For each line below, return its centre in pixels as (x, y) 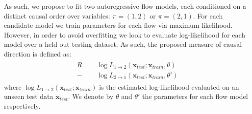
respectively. (22, 105)
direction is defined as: (38, 53)
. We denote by (91, 96)
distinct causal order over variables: (57, 15)
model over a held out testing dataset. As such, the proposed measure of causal (123, 44)
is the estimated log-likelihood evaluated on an (169, 86)
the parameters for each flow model (195, 96)
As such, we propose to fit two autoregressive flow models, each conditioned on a (125, 6)
